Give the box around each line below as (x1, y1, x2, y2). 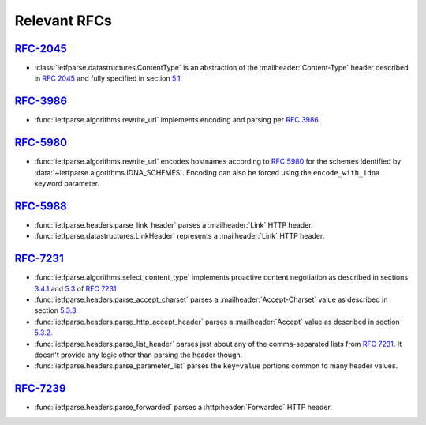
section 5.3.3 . (34, 306, 79, 315)
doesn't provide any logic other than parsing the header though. (34, 350, 243, 359)
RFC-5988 (14, 199, 67, 212)
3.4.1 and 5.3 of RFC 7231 (34, 284, 117, 293)
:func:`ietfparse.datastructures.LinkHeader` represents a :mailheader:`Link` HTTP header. (34, 231, 325, 241)
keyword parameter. (34, 179, 100, 189)
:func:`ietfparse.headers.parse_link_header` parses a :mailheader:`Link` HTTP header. (34, 220, 313, 229)
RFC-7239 (14, 382, 66, 395)
